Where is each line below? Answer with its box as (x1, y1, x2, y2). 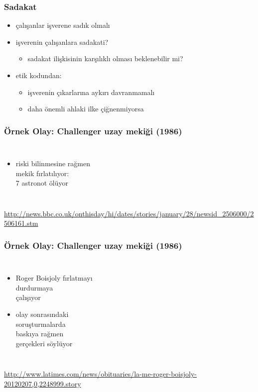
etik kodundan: (15, 70, 62, 80)
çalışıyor (15, 292, 41, 302)
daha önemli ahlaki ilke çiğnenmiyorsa (27, 103, 144, 114)
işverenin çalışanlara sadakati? (15, 36, 109, 47)
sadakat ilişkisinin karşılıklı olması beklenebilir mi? (27, 53, 183, 64)
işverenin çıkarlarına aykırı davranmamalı (27, 87, 155, 97)
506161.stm (4, 218, 38, 228)
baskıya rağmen (15, 328, 64, 339)
